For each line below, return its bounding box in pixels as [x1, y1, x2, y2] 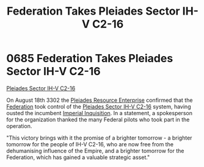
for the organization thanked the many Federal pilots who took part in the [6, 116, 190, 123]
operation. [6, 122, 32, 129]
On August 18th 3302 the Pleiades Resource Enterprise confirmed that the [6, 96, 193, 104]
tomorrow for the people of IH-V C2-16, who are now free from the [6, 140, 174, 147]
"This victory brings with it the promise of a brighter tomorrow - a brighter [6, 134, 192, 141]
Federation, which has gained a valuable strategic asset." [6, 154, 150, 161]
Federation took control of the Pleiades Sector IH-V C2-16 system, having [6, 102, 191, 110]
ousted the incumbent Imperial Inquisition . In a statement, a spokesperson [6, 109, 192, 116]
